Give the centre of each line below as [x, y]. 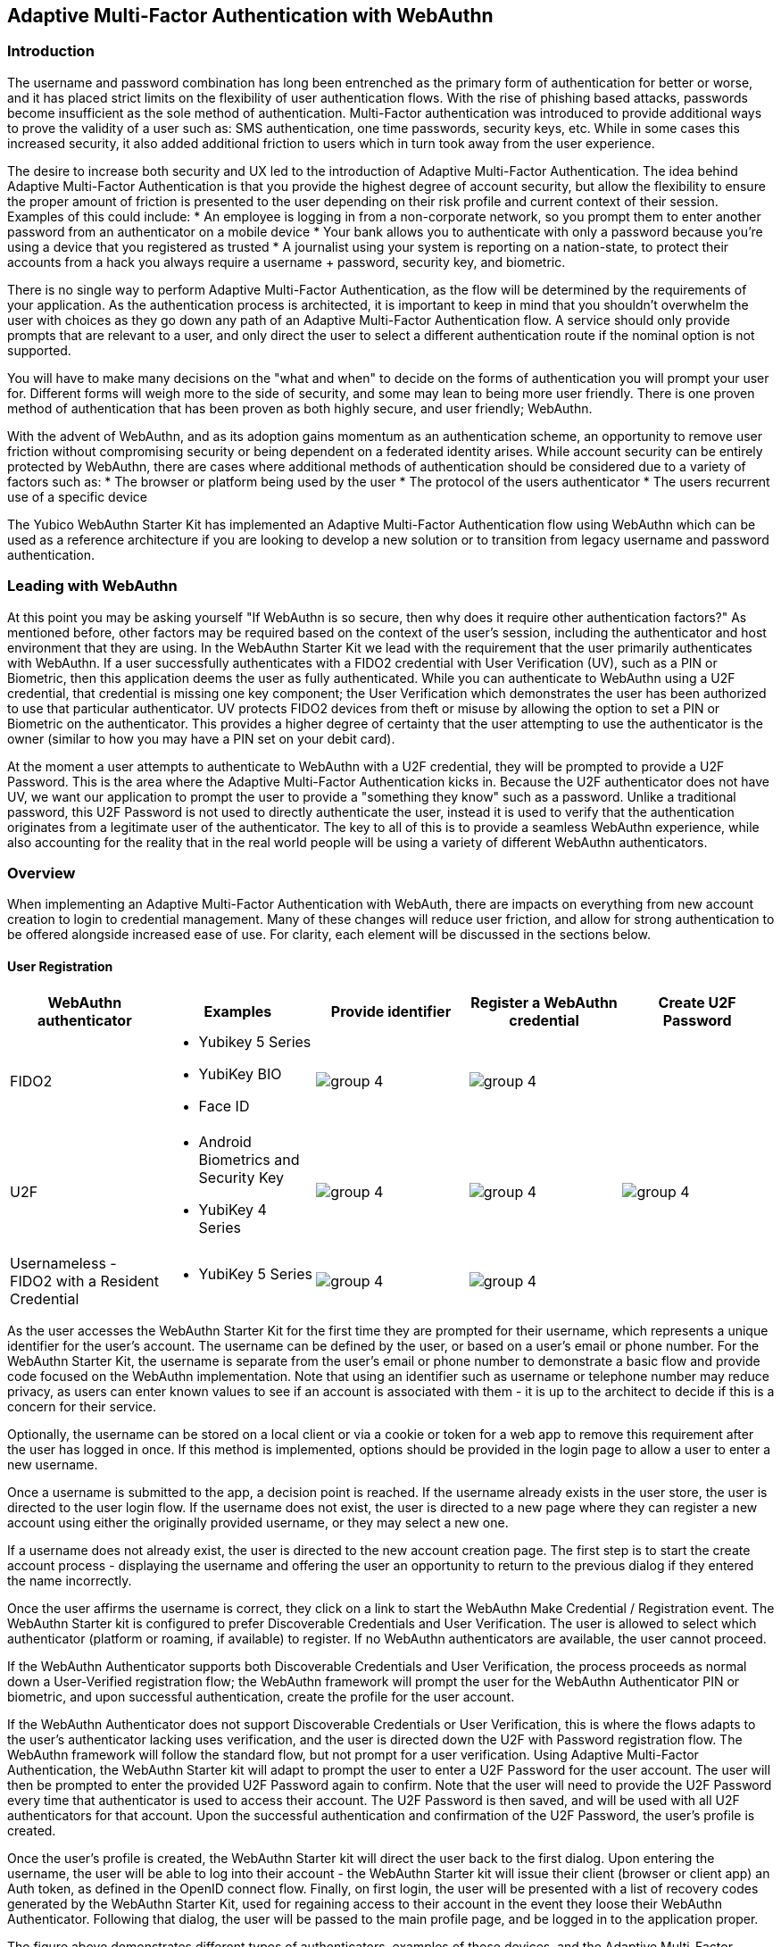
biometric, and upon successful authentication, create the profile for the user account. [261, 1696]
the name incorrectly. [70, 1580]
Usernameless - [63, 1263]
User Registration [60, 966]
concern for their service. [82, 1406]
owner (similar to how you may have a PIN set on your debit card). [201, 738]
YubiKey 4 [233, 1209]
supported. [39, 350]
